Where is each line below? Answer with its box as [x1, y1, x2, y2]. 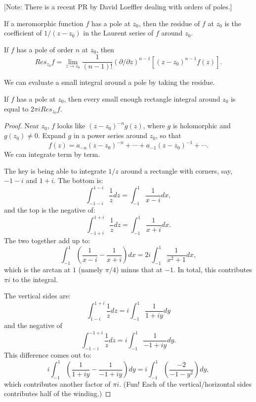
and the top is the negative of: [4, 205, 95, 215]
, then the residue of [138, 18, 200, 28]
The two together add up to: [4, 235, 90, 246]
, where [143, 120, 165, 131]
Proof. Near [4, 120, 39, 131]
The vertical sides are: [4, 291, 71, 301]
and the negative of [4, 320, 62, 330]
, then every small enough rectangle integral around [64, 94, 220, 104]
